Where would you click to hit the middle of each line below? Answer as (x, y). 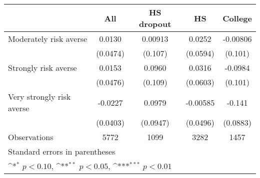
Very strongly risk (39, 96)
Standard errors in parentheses (62, 151)
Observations (31, 137)
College (237, 18)
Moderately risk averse (48, 39)
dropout (155, 24)
